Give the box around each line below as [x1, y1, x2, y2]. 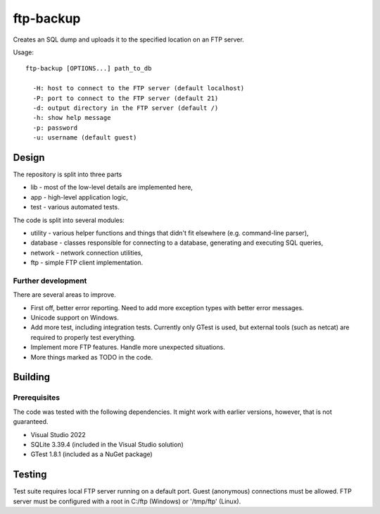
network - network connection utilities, [30, 248, 144, 257]
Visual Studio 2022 [30, 430, 86, 439]
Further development [13, 276, 87, 286]
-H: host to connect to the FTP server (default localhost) [32, 85, 245, 92]
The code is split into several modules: [13, 216, 125, 224]
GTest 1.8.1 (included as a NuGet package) [30, 450, 153, 458]
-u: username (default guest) [32, 134, 137, 142]
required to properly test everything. [30, 333, 137, 341]
